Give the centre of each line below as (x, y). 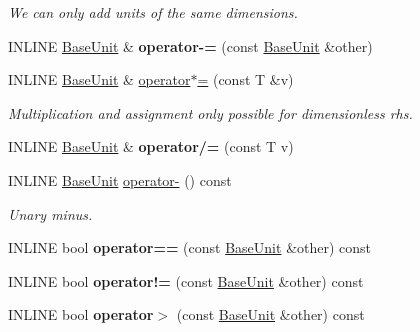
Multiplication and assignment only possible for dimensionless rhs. (210, 112)
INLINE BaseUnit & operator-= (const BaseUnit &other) (190, 45)
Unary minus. (50, 213)
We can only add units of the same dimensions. (153, 12)
